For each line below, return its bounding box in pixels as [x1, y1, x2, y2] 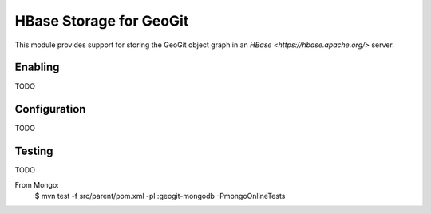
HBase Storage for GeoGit [14, 12, 189, 30]
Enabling [14, 61, 60, 74]
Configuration [14, 102, 86, 116]
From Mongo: [14, 180, 59, 189]
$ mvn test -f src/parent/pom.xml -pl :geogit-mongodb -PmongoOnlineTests [34, 192, 286, 201]
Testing [14, 145, 53, 158]
